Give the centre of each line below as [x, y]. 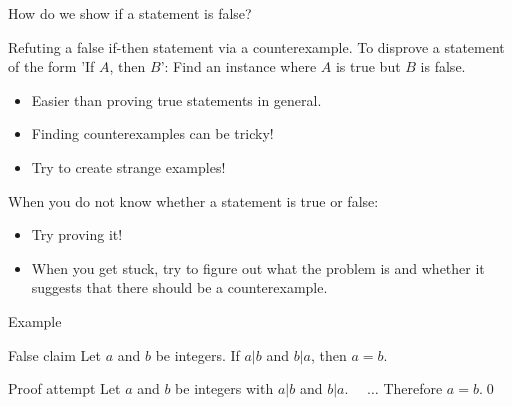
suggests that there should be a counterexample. [179, 287]
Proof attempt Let [64, 388]
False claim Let [55, 354]
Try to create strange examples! [128, 166]
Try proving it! [77, 234]
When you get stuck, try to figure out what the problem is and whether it [258, 267]
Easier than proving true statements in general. [176, 99]
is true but [368, 66]
